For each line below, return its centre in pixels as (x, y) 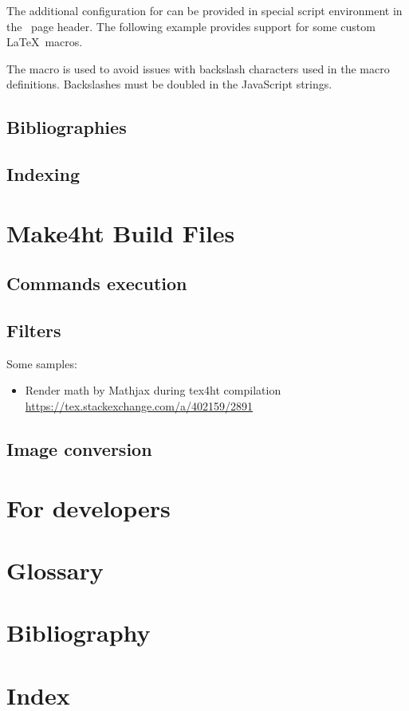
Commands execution (97, 283)
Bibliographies (67, 127)
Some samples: (42, 363)
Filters (34, 330)
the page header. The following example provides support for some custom (191, 26)
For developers (88, 507)
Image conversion (79, 449)
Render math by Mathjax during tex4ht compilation (153, 390)
